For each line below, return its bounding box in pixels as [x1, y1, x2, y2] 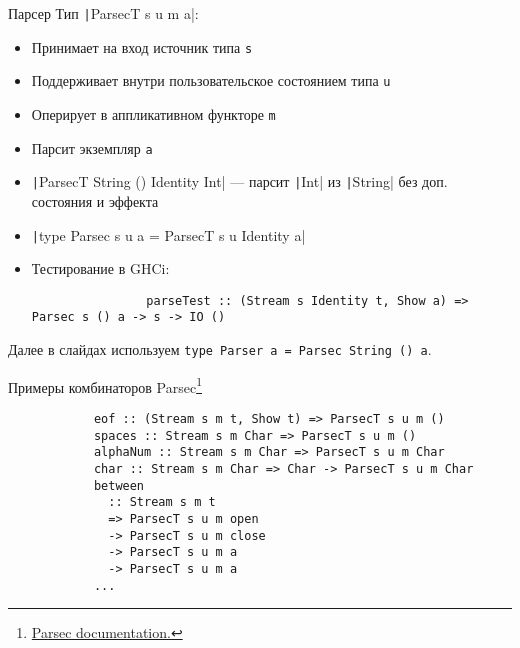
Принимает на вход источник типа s [31, 36, 253, 57]
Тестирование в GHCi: [31, 258, 170, 279]
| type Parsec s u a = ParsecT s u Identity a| [31, 224, 306, 245]
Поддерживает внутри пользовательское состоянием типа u [31, 70, 391, 91]
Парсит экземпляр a [31, 137, 153, 158]
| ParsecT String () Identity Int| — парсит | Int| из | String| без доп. [31, 171, 448, 192]
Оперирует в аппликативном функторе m [31, 103, 276, 124]
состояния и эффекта [31, 190, 159, 211]
